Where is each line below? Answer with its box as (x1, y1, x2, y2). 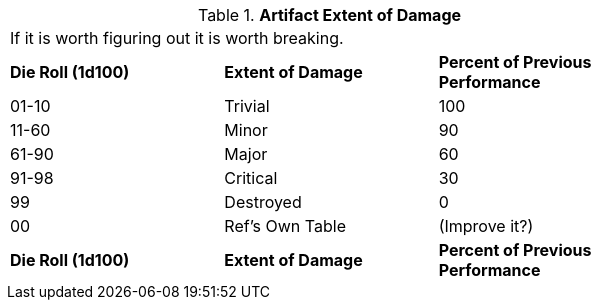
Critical (224, 168, 278, 188)
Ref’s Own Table (224, 216, 346, 236)
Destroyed (224, 192, 302, 212)
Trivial (224, 96, 270, 116)
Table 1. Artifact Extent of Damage (197, 5, 462, 25)
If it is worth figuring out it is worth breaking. (10, 28, 344, 48)
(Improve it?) (438, 216, 534, 236)
